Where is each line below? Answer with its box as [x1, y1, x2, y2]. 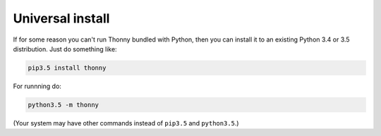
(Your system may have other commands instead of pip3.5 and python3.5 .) [13, 118, 239, 127]
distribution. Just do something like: [13, 44, 117, 53]
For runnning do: [13, 82, 61, 90]
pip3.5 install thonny [28, 63, 107, 72]
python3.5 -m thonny [28, 101, 99, 109]
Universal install [13, 11, 110, 26]
